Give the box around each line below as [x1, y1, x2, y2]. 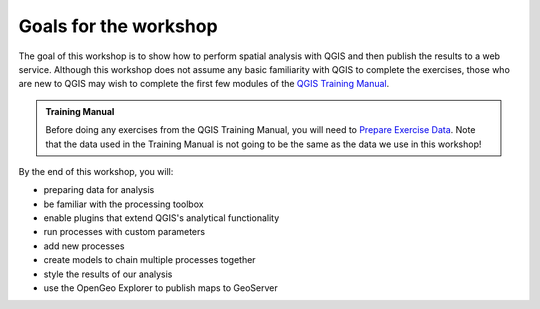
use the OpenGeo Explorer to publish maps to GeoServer [43, 282, 279, 294]
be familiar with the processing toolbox [43, 198, 204, 210]
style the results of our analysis [43, 268, 173, 280]
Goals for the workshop [18, 15, 219, 37]
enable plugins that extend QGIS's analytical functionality [43, 212, 280, 224]
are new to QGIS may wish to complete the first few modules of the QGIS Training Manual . [18, 78, 390, 90]
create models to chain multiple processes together [43, 254, 256, 266]
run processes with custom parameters [43, 226, 205, 238]
